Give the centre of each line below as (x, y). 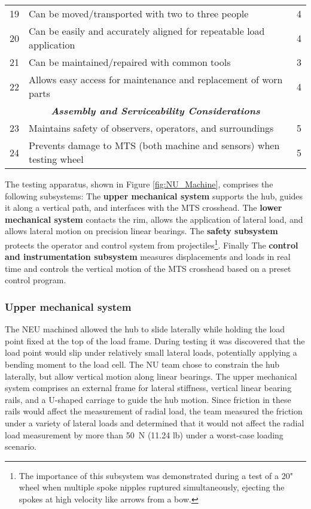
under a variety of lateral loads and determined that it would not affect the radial (155, 422)
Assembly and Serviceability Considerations (155, 110)
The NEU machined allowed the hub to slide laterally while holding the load (145, 329)
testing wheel (56, 159)
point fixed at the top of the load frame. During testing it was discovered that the (155, 340)
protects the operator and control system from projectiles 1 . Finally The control (152, 244)
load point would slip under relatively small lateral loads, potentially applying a (151, 352)
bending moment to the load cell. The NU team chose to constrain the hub (142, 364)
